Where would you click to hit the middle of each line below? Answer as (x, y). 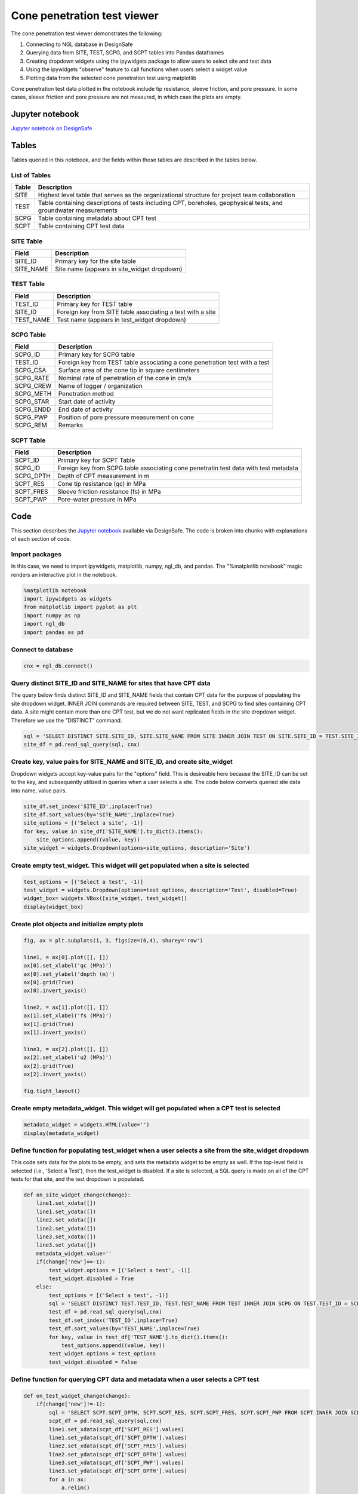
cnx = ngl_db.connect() (58, 666)
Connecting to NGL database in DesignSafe (79, 44)
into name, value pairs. (39, 790)
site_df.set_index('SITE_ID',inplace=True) (88, 806)
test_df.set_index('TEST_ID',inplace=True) (113, 1320)
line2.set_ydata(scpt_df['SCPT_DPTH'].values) (118, 1454)
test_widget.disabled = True (91, 1278)
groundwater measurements (78, 210)
